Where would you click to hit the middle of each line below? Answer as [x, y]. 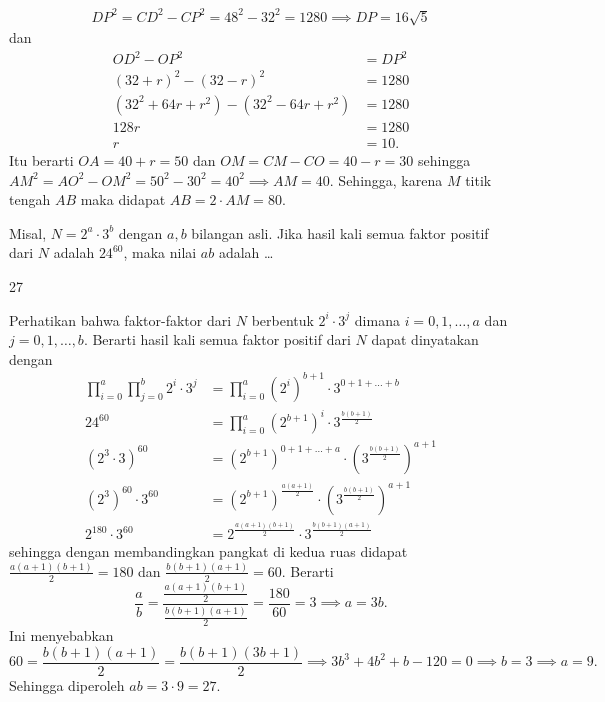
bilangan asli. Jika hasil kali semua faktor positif [340, 232]
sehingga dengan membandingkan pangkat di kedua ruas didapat [208, 551]
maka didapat [123, 199]
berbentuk [282, 319]
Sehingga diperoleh [67, 684]
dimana [377, 319]
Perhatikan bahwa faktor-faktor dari [120, 319]
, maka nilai [160, 252]
